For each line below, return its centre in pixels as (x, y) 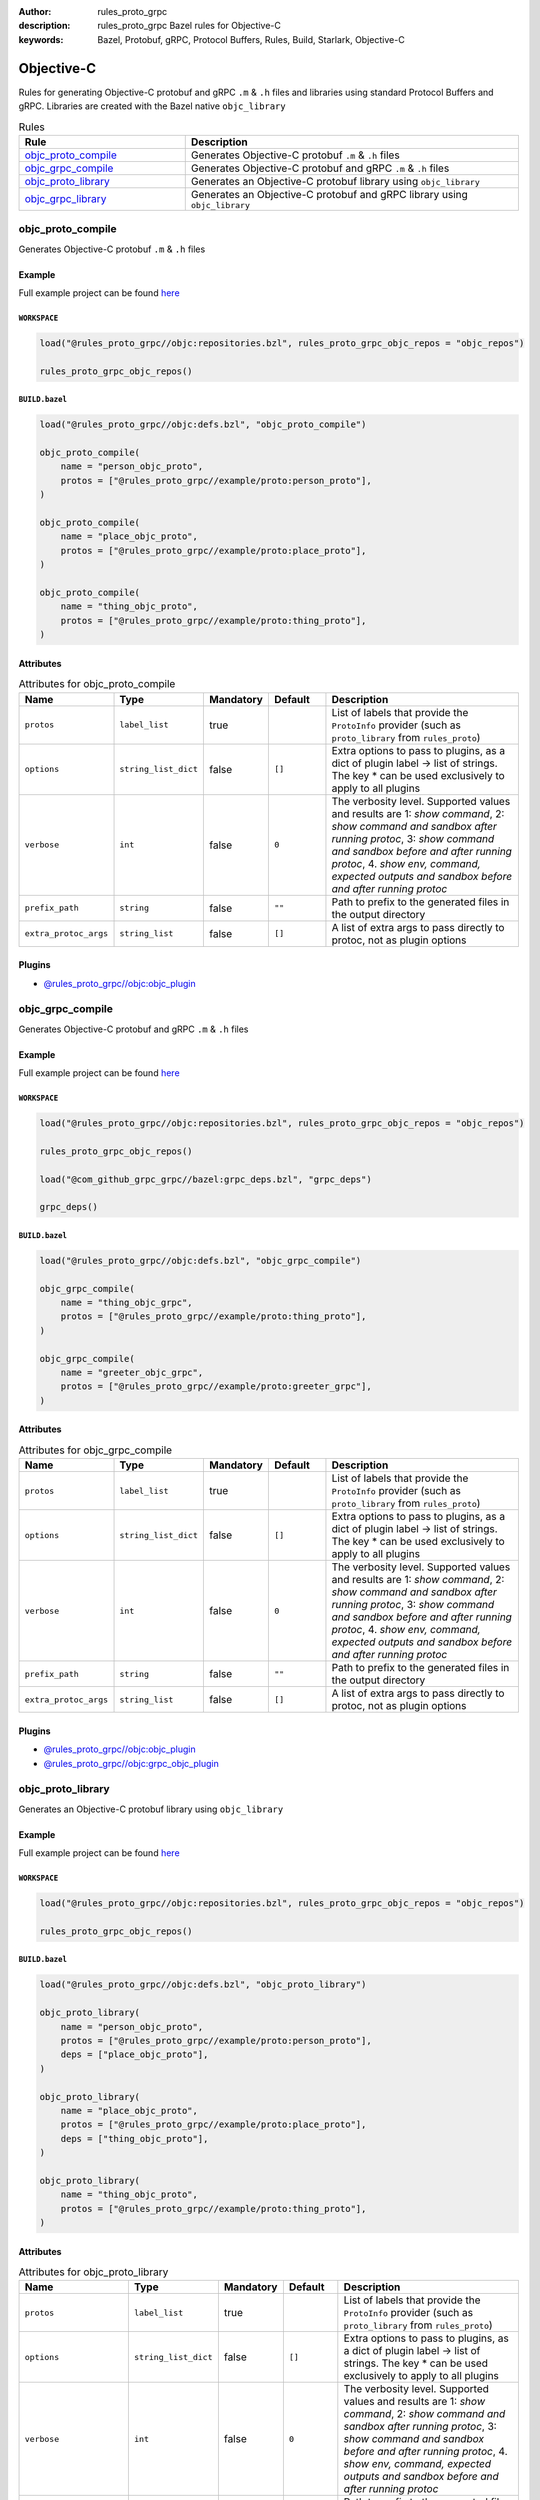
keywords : (41, 39)
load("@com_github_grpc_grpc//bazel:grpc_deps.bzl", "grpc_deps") (205, 1179)
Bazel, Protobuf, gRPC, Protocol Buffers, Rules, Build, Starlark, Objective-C (251, 39)
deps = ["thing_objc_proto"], (134, 2138)
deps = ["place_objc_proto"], (134, 2054)
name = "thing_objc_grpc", (127, 1303)
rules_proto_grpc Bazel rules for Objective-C (189, 26)
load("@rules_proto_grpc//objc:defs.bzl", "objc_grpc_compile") (200, 1260)
